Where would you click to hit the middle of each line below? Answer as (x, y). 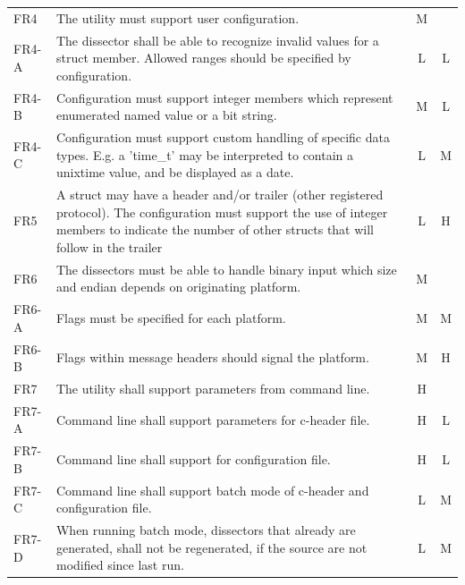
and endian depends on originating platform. (178, 287)
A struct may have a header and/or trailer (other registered (220, 195)
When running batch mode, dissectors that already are (206, 530)
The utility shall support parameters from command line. (213, 389)
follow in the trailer (109, 246)
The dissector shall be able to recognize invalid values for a (217, 40)
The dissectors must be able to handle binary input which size (226, 269)
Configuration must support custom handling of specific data (223, 137)
